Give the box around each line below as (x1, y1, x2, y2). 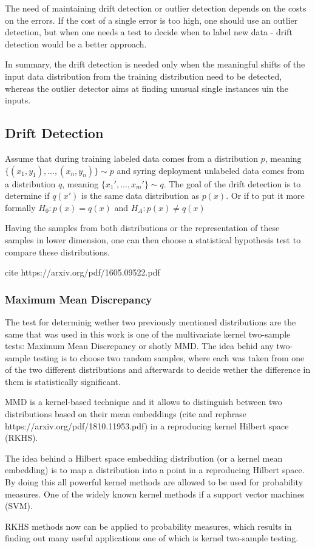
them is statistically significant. (5, 375, 121, 387)
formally (5, 201, 36, 213)
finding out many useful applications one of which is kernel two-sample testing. (5, 532, 299, 544)
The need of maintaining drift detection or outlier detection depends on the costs (5, 2, 307, 14)
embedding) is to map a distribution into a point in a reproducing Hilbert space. (5, 463, 305, 476)
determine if (5, 189, 50, 202)
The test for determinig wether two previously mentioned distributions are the (5, 315, 296, 328)
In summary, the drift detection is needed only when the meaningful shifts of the (5, 58, 305, 71)
